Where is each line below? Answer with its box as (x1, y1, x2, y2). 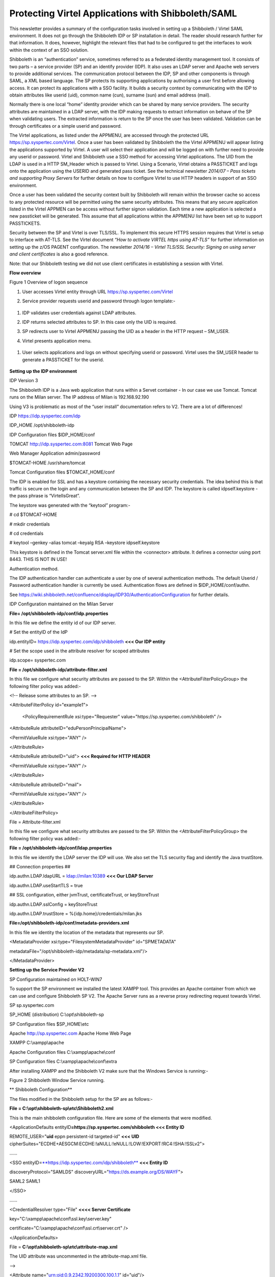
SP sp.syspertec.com (9, 1002, 54, 1008)
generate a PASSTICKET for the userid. (22, 357, 104, 363)
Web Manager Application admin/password (9, 450, 100, 457)
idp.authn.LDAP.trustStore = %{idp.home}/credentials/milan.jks (9, 911, 142, 916)
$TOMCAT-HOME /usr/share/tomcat (9, 460, 86, 466)
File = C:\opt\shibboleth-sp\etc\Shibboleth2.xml (9, 1105, 114, 1112)
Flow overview (9, 270, 41, 276)
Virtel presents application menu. (22, 338, 92, 344)
